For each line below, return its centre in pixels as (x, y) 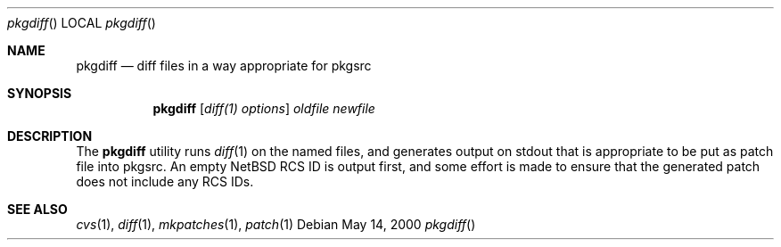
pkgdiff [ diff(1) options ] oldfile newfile (264, 108)
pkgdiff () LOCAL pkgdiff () (82, 23)
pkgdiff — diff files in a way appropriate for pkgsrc (224, 66)
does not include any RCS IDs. (165, 181)
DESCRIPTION (50, 136)
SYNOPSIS (40, 93)
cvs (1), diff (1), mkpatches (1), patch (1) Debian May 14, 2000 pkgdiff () (276, 224)
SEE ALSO (37, 209)
